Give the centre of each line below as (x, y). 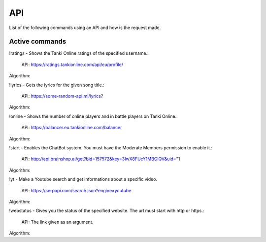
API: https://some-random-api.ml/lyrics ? (62, 96)
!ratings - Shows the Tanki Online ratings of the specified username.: (79, 53)
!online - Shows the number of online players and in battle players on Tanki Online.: (93, 116)
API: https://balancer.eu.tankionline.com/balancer (72, 128)
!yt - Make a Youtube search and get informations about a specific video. (83, 179)
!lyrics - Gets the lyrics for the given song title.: (57, 85)
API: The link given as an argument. (57, 222)
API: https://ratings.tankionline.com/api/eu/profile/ (72, 65)
